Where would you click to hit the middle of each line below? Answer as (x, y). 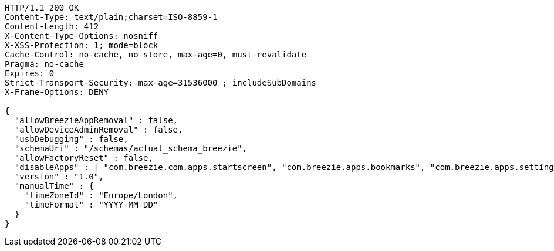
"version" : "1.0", (59, 177)
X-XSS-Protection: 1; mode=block (82, 45)
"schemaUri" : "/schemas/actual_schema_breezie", (131, 148)
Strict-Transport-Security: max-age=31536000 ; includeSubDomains (161, 83)
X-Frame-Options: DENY (57, 92)
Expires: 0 (30, 73)
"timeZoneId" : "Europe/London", (101, 195)
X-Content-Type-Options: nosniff (82, 36)
